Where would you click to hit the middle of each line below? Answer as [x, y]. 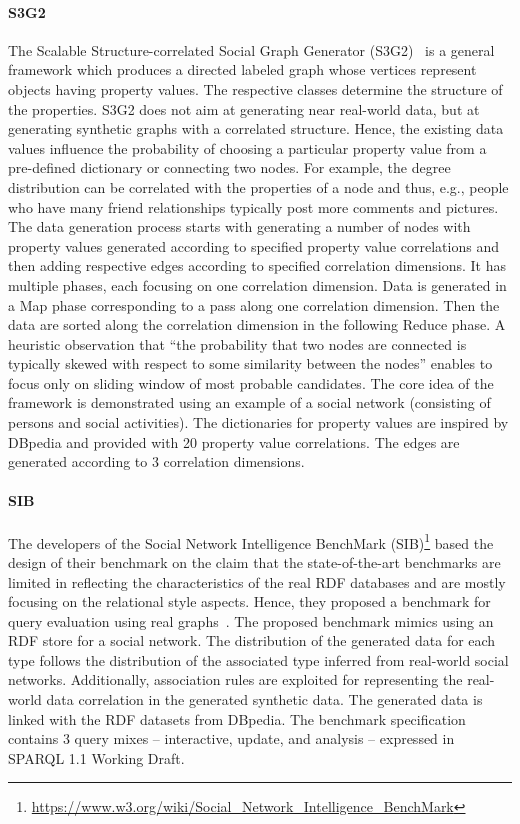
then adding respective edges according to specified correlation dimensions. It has [257, 265]
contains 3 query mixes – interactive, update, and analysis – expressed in [231, 738]
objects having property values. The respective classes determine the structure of [255, 88]
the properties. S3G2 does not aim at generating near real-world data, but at [244, 108]
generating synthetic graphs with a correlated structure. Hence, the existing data [256, 128]
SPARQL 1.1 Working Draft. [96, 757]
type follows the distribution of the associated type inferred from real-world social [258, 659]
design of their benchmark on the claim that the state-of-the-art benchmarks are [254, 561]
